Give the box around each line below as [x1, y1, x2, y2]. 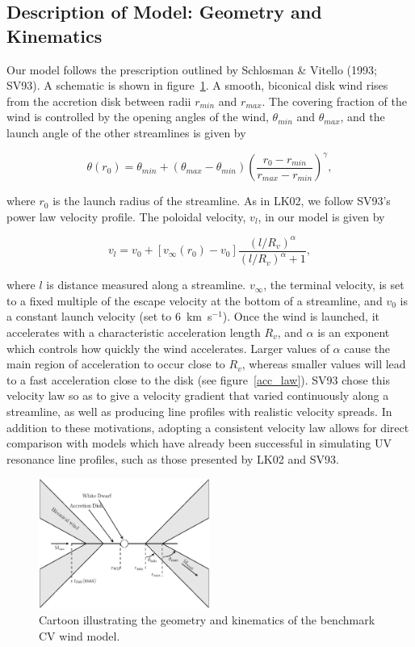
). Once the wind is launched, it [222, 308, 379, 325]
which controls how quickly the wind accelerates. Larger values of [6, 339, 329, 356]
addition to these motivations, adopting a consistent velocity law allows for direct [6, 418, 409, 435]
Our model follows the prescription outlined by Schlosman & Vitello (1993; [6, 61, 377, 78]
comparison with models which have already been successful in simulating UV [6, 435, 392, 452]
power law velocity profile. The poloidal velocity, [6, 208, 246, 225]
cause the [344, 339, 391, 356]
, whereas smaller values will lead [241, 355, 406, 372]
